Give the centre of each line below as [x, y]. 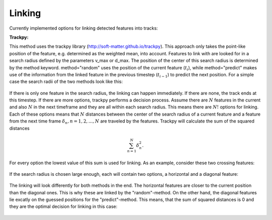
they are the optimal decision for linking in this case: [63, 206]
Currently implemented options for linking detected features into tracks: [84, 28]
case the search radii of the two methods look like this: [66, 82]
